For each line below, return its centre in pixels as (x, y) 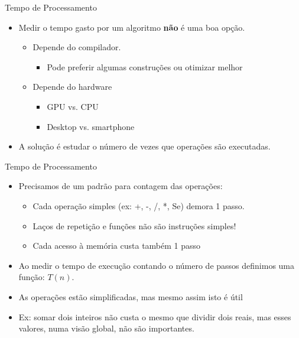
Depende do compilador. (77, 47)
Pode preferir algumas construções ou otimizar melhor (145, 66)
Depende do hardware (72, 87)
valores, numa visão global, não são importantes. (106, 328)
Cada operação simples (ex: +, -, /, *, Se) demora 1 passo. (139, 205)
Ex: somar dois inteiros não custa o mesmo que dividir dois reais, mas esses (155, 316)
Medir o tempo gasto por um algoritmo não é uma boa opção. (132, 27)
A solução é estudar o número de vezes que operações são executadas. (144, 146)
